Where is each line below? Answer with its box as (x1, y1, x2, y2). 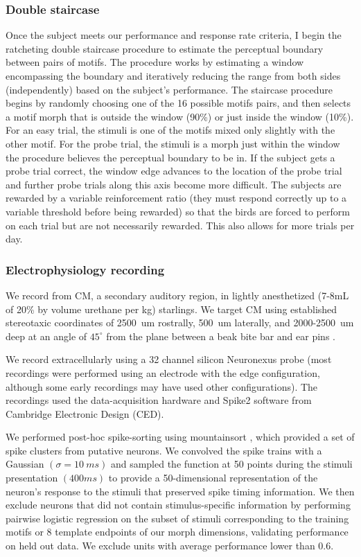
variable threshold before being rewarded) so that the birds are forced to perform (6, 204, 350, 218)
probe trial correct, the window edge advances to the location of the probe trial (6, 163, 342, 178)
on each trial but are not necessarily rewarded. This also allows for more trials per (6, 218, 355, 232)
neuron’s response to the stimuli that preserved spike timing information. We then (6, 484, 355, 498)
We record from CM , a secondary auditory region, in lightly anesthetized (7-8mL (6, 288, 349, 302)
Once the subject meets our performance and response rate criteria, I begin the (6, 28, 342, 42)
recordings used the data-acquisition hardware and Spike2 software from (6, 393, 312, 407)
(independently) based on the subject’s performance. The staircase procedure (6, 82, 333, 96)
